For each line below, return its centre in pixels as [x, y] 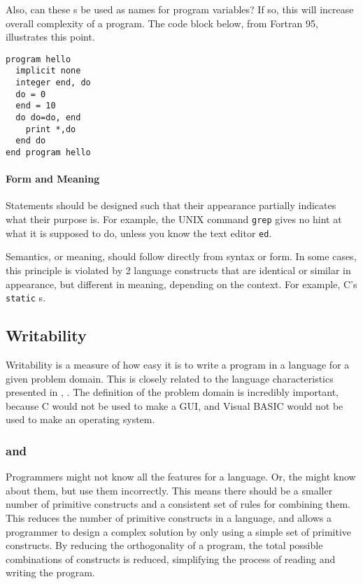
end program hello [48, 153]
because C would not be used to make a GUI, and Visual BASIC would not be [175, 405]
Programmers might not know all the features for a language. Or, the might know [181, 477]
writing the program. [50, 572]
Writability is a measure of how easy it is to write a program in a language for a [178, 365]
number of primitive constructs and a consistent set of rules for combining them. [178, 504]
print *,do [51, 129]
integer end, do [53, 83]
